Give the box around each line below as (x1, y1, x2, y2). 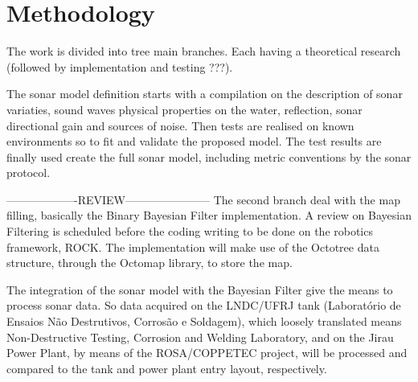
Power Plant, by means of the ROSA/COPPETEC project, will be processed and (6, 344, 408, 361)
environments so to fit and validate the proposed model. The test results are (6, 133, 382, 150)
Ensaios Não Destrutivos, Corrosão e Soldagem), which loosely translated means (6, 313, 402, 330)
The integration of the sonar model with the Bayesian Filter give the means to (6, 281, 393, 298)
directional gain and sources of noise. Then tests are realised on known (6, 117, 354, 133)
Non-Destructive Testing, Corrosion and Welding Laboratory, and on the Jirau (6, 328, 394, 345)
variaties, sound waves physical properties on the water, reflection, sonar (6, 101, 363, 117)
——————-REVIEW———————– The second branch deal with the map (6, 191, 400, 207)
